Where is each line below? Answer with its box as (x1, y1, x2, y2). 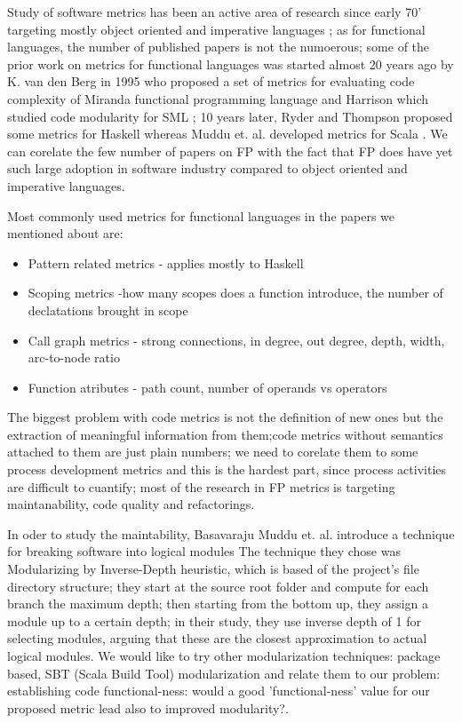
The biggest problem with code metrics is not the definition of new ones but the (7, 408, 443, 426)
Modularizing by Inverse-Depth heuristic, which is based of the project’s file (7, 560, 419, 578)
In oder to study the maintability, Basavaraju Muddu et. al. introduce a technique (7, 524, 455, 543)
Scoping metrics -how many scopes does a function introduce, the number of (28, 283, 443, 302)
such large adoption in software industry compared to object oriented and (7, 159, 408, 178)
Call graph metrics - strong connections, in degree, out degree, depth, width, (28, 330, 445, 349)
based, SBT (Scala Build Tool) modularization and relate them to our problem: (7, 663, 441, 682)
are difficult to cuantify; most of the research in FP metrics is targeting (7, 477, 395, 496)
